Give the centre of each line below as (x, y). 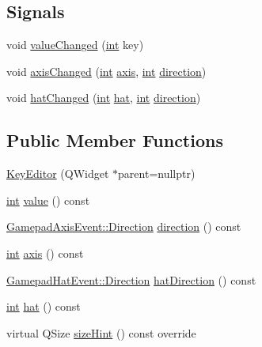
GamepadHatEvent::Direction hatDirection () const (131, 279)
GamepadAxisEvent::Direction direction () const (124, 226)
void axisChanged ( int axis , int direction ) (106, 71)
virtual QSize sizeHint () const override (101, 332)
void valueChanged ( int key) (75, 45)
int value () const (48, 200)
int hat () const (44, 306)
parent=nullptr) (157, 173)
